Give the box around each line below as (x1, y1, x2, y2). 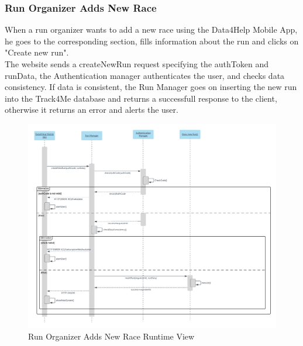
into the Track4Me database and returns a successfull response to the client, (5, 92, 277, 104)
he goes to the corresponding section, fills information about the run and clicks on (5, 34, 299, 47)
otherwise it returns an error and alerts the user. (5, 103, 178, 116)
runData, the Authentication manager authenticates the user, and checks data (5, 69, 285, 81)
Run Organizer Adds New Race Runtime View (28, 330, 195, 342)
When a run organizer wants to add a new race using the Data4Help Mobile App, (5, 23, 298, 36)
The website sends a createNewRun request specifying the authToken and (5, 58, 268, 70)
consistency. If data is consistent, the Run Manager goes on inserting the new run (5, 81, 297, 93)
